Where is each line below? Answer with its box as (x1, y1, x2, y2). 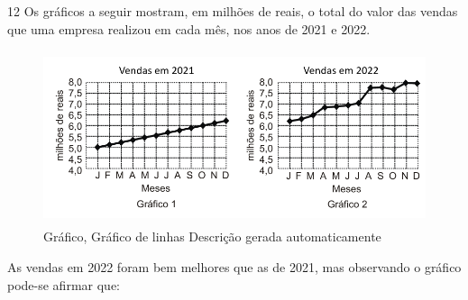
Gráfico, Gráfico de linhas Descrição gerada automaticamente (43, 227, 381, 246)
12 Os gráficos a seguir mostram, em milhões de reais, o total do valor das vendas (7, 2, 458, 20)
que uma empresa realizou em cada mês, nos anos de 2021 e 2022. (7, 19, 371, 38)
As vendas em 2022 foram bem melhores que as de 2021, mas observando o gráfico (7, 258, 462, 277)
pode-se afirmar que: (7, 275, 120, 294)
